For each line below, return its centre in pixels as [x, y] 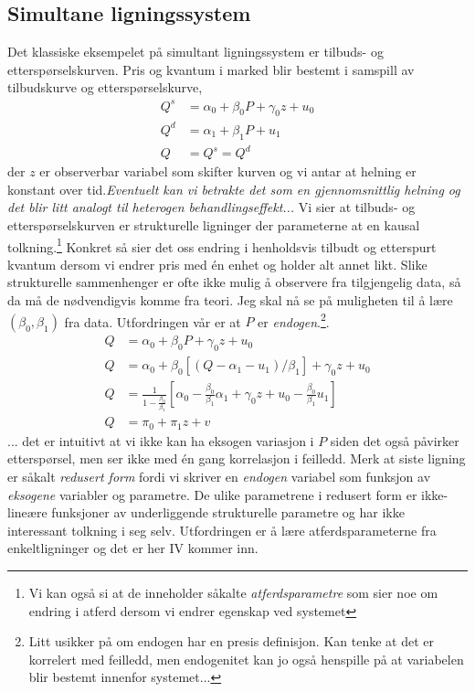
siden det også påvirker [395, 440]
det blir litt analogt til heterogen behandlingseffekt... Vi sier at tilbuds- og [211, 207]
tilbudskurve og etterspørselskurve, [105, 87]
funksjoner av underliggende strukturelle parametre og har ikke [228, 512]
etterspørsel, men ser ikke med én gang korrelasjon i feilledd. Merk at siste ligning [237, 458]
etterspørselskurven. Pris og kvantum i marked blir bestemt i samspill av [211, 69]
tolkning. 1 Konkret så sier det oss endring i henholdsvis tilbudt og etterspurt [222, 245]
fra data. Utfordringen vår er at [153, 321]
